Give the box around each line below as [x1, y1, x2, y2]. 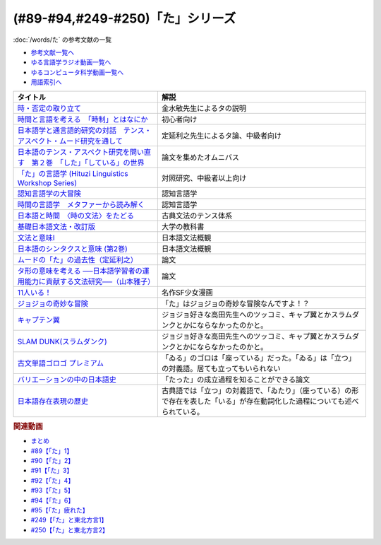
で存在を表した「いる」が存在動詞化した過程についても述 [161, 396, 352, 406]
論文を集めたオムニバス [161, 152, 240, 162]
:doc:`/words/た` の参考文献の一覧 [13, 35, 112, 44]
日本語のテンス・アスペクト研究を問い [17, 147, 145, 157]
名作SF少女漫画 [161, 287, 213, 297]
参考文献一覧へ [30, 48, 74, 57]
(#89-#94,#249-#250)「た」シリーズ [13, 11, 236, 26]
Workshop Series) [17, 177, 78, 187]
